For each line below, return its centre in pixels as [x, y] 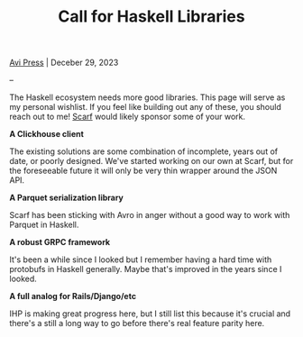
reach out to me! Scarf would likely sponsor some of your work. [128, 117]
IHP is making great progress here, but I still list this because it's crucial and [150, 314]
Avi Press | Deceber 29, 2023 [64, 63]
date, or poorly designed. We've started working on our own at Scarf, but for [151, 161]
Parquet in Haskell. [44, 225]
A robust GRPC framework [60, 242]
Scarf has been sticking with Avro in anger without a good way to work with [150, 215]
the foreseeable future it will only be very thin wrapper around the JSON [143, 171]
